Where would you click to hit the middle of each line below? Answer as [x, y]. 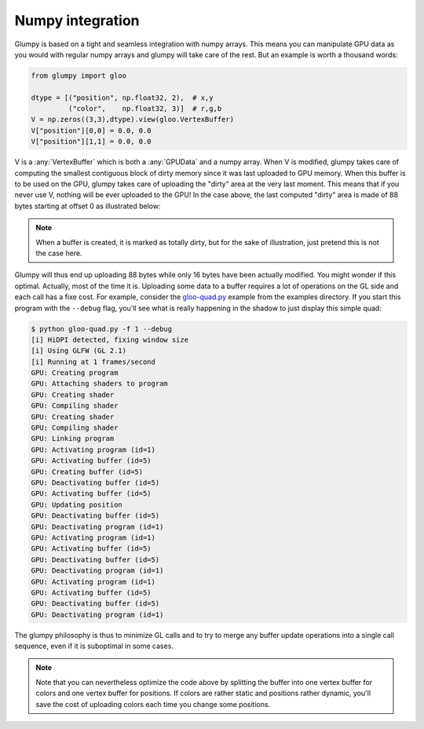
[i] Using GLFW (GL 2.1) [79, 351]
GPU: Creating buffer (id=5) [87, 472]
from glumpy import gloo [79, 75]
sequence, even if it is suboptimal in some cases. [94, 646]
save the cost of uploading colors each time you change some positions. [153, 704]
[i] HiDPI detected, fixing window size [110, 339]
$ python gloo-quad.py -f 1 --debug [102, 329]
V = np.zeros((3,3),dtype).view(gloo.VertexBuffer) [133, 119]
